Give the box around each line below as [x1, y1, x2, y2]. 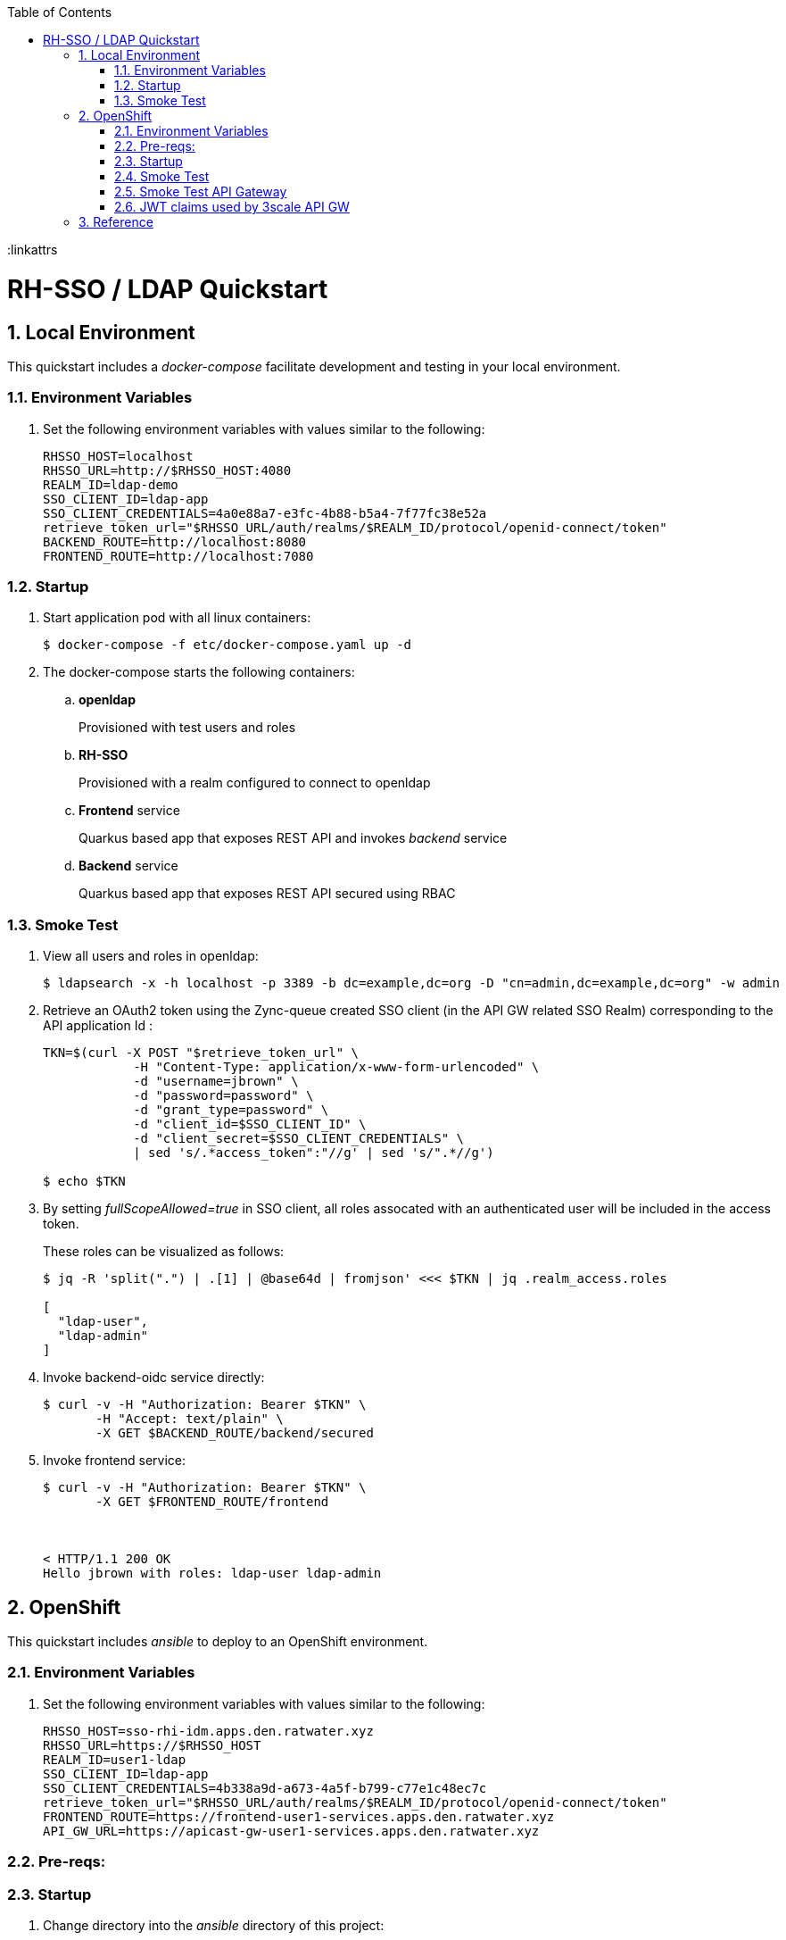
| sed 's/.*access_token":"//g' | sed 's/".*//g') [133, 1145, 494, 1161]
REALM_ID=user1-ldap [43, 1752, 186, 1767]
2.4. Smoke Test [114, 169, 210, 184]
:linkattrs [7, 242, 58, 257]
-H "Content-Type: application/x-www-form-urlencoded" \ [133, 1060, 540, 1075]
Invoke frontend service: [43, 1453, 186, 1469]
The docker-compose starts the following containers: [43, 664, 355, 680]
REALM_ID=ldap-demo [43, 477, 178, 492]
